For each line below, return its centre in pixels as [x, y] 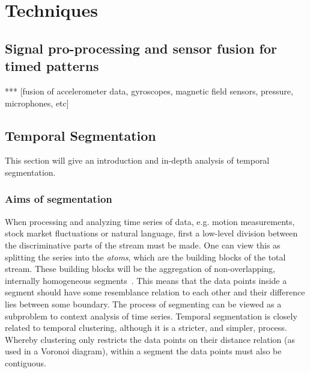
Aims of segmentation [59, 199]
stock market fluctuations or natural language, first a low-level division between [151, 233]
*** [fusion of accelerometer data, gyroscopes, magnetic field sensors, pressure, [149, 91]
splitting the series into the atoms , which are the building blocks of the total [145, 257]
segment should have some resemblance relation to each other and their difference [155, 292]
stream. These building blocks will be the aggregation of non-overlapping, [140, 269]
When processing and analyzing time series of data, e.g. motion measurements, [150, 221]
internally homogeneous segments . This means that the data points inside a [146, 280]
